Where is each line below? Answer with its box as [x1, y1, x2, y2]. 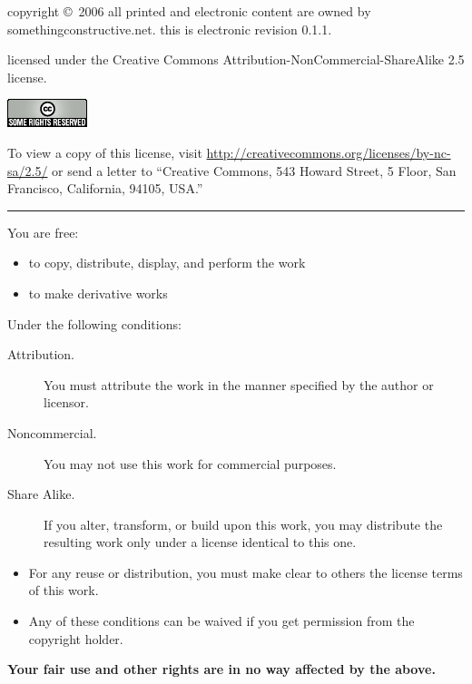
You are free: [7, 222, 79, 241]
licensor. [44, 393, 89, 412]
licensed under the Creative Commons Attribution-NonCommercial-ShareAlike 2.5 [7, 50, 465, 69]
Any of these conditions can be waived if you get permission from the [28, 611, 415, 630]
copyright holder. [28, 629, 123, 648]
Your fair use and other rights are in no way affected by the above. [7, 660, 436, 679]
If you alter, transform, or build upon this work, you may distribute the [44, 514, 443, 533]
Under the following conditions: [7, 314, 182, 333]
